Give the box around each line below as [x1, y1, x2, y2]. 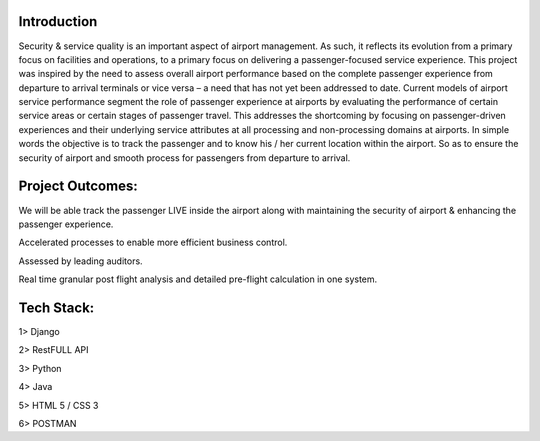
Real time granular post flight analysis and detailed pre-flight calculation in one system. [18, 273, 378, 285]
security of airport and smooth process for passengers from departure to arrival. [18, 151, 351, 164]
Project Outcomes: [18, 178, 139, 195]
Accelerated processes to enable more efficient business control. [18, 236, 288, 249]
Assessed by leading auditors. [18, 255, 144, 267]
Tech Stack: [18, 299, 95, 316]
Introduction [18, 13, 98, 30]
